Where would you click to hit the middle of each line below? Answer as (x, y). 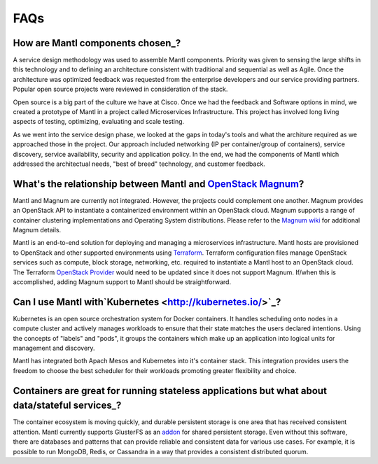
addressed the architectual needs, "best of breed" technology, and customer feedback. (139, 164)
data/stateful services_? (67, 406)
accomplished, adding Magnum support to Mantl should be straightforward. (122, 282)
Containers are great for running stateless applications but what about (170, 391)
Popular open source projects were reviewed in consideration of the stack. (120, 89)
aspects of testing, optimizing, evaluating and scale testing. (99, 122)
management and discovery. (54, 348)
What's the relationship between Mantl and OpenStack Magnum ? (159, 184)
